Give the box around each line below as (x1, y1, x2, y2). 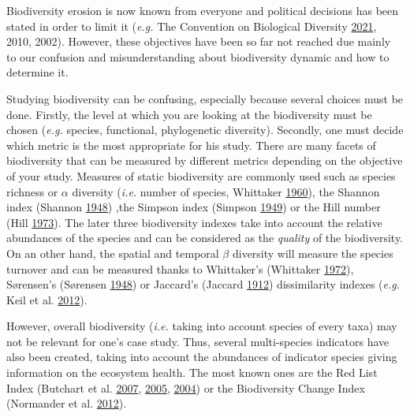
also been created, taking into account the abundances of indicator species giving (6, 348, 397, 365)
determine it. (6, 64, 69, 80)
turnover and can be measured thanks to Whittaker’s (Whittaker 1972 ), (6, 260, 354, 277)
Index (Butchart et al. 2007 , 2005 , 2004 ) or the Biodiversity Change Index (6, 379, 365, 396)
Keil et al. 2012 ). (6, 291, 88, 307)
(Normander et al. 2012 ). (6, 395, 127, 411)
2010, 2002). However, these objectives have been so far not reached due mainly (6, 33, 391, 50)
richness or (6, 183, 58, 199)
